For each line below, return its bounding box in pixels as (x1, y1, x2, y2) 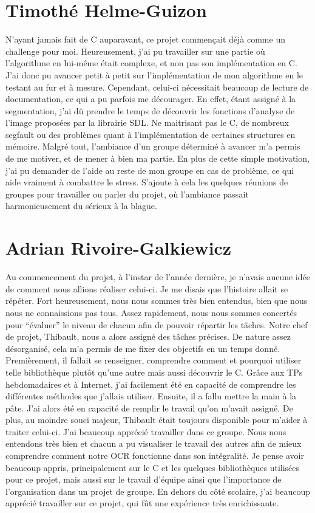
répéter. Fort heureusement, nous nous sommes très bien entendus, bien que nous (5, 294, 308, 307)
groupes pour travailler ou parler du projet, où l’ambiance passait (5, 187, 249, 200)
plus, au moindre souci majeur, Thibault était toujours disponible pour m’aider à (5, 413, 308, 426)
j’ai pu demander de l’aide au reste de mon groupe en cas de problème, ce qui (5, 164, 294, 176)
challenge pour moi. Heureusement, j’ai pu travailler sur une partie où (5, 44, 265, 57)
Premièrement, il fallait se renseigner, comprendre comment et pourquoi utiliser (5, 354, 302, 367)
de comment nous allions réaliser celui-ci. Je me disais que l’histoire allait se (5, 282, 288, 295)
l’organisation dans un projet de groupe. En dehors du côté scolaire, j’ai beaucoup (5, 484, 311, 497)
